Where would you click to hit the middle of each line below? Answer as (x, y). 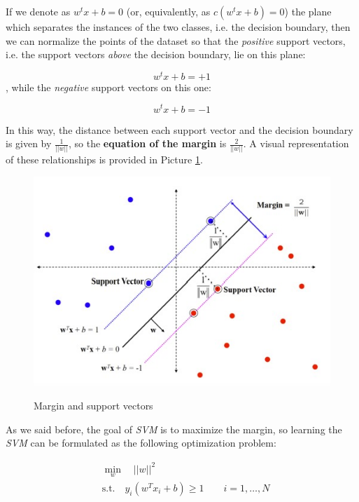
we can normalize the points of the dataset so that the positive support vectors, (176, 40)
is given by (29, 143)
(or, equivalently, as (168, 11)
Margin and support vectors (93, 406)
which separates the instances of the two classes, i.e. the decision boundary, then (178, 27)
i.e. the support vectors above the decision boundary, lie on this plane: (156, 54)
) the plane (308, 11)
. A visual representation (296, 143)
